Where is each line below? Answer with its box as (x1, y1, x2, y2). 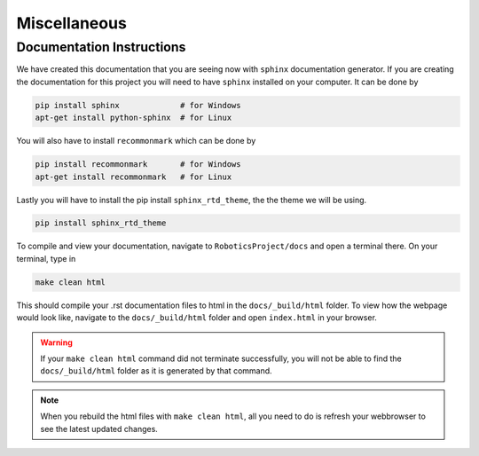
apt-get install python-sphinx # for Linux (35, 113, 232, 123)
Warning (40, 337, 73, 348)
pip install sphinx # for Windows (35, 100, 241, 110)
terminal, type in (16, 253, 76, 263)
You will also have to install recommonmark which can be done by (16, 136, 256, 146)
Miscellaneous (16, 13, 128, 33)
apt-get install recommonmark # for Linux (35, 171, 232, 182)
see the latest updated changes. (40, 423, 159, 434)
